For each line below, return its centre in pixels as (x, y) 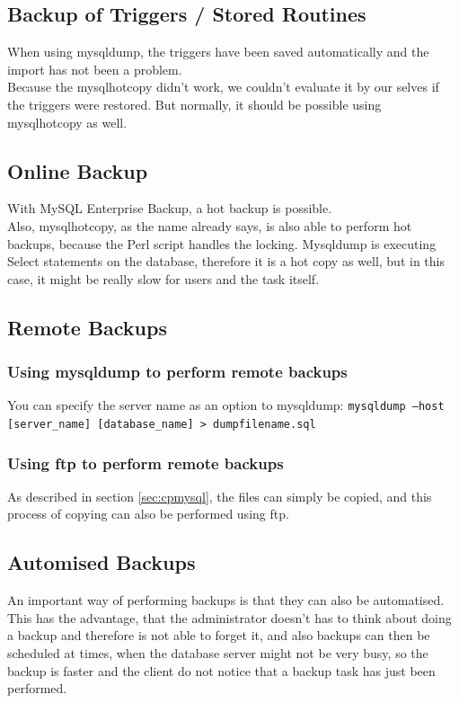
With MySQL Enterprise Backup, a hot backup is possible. (170, 208)
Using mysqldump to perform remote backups (177, 372)
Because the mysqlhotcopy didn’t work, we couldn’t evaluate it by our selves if (223, 87)
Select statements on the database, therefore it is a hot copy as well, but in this (226, 261)
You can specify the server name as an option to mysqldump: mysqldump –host (226, 405)
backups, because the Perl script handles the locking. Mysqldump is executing (222, 243)
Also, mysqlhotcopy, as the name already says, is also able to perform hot (210, 225)
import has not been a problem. (95, 69)
